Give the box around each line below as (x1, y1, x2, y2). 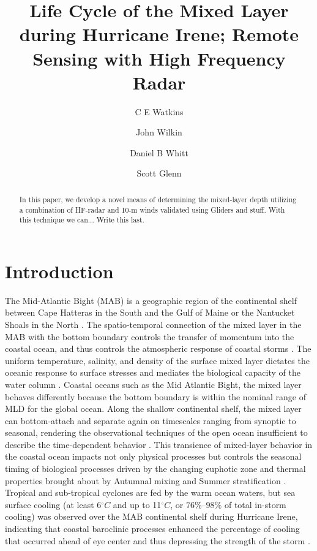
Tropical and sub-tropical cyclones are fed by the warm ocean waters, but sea (5, 486, 296, 499)
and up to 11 (113, 498, 162, 511)
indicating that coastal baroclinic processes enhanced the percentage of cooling (5, 522, 300, 535)
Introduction (5, 258, 114, 283)
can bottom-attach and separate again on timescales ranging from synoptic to (5, 414, 296, 427)
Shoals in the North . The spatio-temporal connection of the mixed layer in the (5, 317, 302, 330)
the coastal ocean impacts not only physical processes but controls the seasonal (5, 450, 302, 463)
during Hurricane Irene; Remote (19, 21, 299, 47)
